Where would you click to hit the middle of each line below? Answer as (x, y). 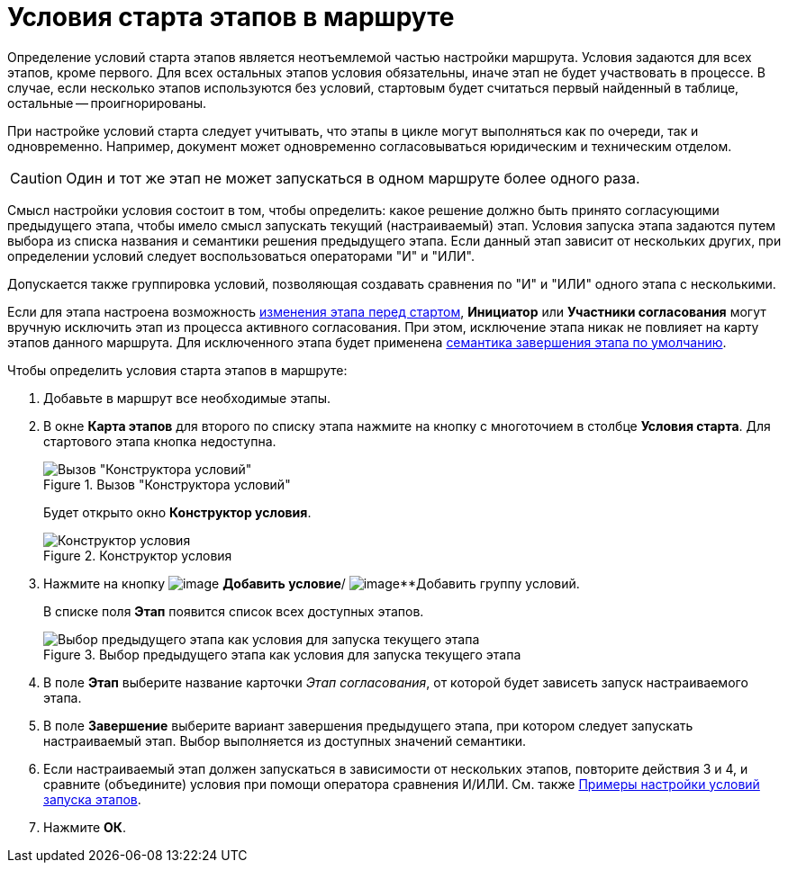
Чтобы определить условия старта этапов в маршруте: (177, 370)
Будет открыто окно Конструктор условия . (177, 512)
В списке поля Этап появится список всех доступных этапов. (234, 611)
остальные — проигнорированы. (107, 103)
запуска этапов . (92, 799)
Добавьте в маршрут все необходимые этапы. (187, 398)
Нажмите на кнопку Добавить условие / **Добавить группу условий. (312, 583)
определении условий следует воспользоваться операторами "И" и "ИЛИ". (241, 256)
